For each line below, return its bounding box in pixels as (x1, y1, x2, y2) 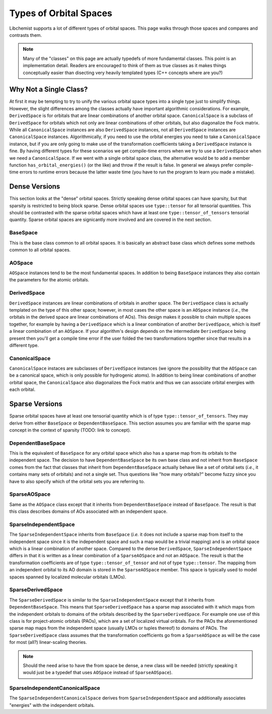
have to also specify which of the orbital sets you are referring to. (9, 478, 145, 484)
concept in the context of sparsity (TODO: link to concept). (9, 427, 131, 433)
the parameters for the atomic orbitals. (9, 277, 90, 283)
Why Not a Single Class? (9, 85, 88, 94)
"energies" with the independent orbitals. (9, 702, 95, 708)
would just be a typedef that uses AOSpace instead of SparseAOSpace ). (23, 670, 173, 676)
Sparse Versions (9, 400, 62, 408)
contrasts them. (9, 32, 42, 38)
